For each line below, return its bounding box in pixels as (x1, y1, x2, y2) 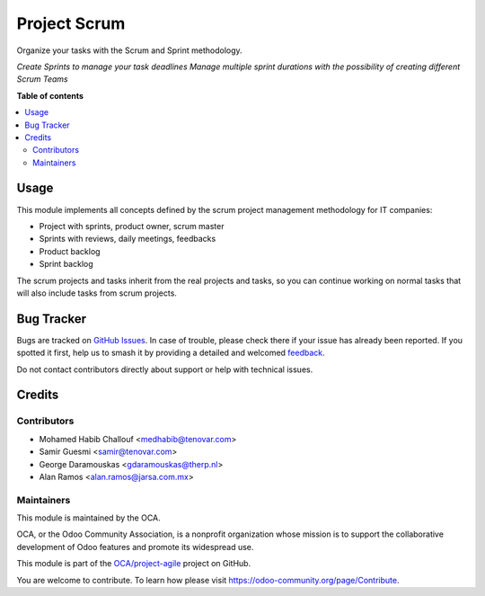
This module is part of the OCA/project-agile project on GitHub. (16, 558, 251, 569)
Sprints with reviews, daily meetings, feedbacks (39, 234, 216, 245)
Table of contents (16, 90, 84, 101)
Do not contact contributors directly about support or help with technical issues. (16, 364, 313, 375)
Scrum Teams (16, 74, 68, 85)
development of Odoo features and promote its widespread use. (16, 541, 254, 552)
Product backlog (39, 245, 101, 256)
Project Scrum (16, 13, 126, 33)
